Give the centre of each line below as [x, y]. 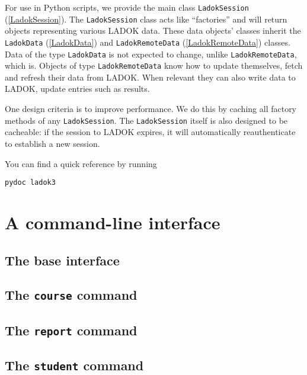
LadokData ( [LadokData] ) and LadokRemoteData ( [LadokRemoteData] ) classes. [148, 42]
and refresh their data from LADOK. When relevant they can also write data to [150, 77]
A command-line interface [113, 222]
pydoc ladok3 [30, 183]
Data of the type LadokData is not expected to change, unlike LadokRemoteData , [151, 54]
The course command [71, 295]
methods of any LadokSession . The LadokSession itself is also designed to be [146, 120]
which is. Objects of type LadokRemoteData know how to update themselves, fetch [154, 65]
